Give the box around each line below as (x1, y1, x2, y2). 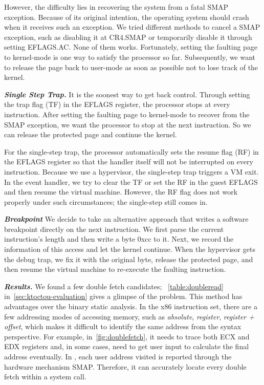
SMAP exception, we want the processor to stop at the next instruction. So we (4, 119, 251, 130)
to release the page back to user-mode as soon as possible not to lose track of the (4, 61, 258, 72)
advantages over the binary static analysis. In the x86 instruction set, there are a (4, 301, 257, 312)
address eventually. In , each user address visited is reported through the (4, 351, 232, 361)
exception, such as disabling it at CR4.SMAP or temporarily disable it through (4, 31, 252, 42)
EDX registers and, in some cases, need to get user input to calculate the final (4, 341, 249, 352)
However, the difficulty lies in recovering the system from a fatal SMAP (4, 2, 229, 12)
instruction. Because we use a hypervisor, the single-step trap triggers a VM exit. (4, 166, 259, 177)
